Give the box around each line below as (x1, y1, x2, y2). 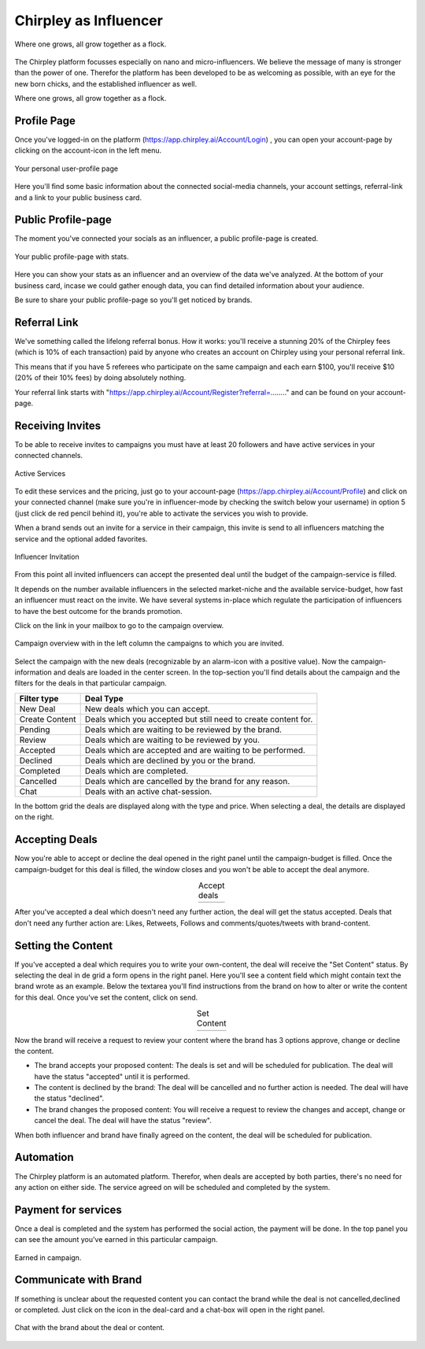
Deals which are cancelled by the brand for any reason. (84, 775, 290, 786)
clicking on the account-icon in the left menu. (14, 146, 162, 155)
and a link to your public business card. (14, 193, 142, 202)
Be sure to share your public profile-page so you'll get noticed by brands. (14, 295, 253, 305)
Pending (19, 724, 50, 735)
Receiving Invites (14, 419, 102, 432)
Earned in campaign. (14, 1252, 82, 1262)
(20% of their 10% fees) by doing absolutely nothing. (14, 373, 187, 383)
